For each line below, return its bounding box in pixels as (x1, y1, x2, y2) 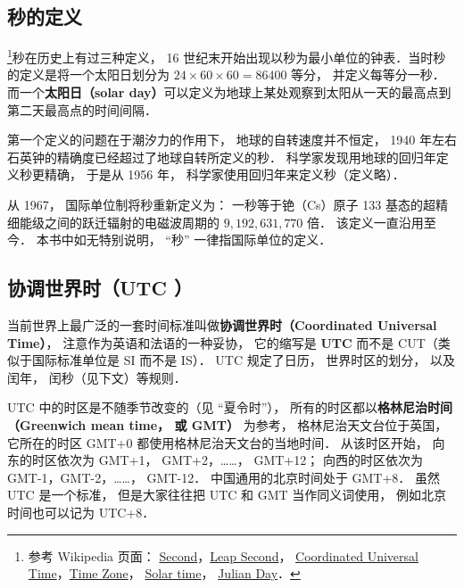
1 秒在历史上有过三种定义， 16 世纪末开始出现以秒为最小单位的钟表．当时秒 (7, 46, 446, 66)
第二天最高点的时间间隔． (7, 100, 157, 119)
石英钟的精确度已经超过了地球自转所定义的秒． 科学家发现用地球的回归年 (7, 147, 436, 166)
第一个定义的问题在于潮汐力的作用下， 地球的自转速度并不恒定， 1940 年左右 (7, 130, 457, 149)
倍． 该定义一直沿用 (307, 212, 424, 231)
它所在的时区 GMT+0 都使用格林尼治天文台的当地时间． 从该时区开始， (7, 433, 428, 451)
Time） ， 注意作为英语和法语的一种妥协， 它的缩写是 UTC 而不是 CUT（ (7, 333, 438, 352)
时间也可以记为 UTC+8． (7, 502, 155, 521)
